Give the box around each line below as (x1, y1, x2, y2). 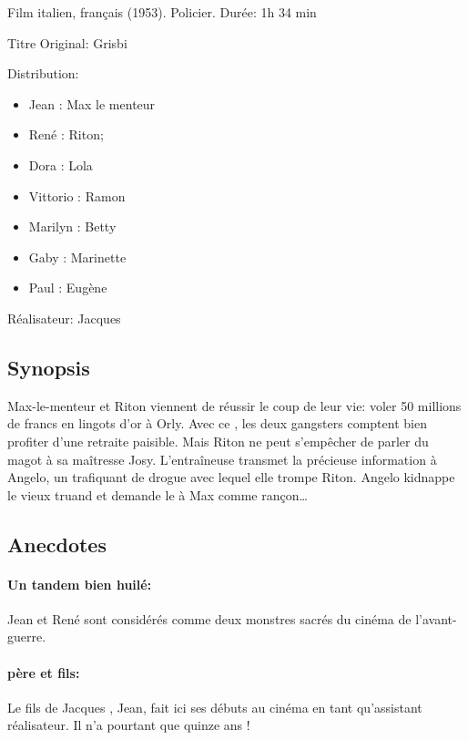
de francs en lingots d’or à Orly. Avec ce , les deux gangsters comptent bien (7, 414, 427, 433)
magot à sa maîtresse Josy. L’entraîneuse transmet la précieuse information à (7, 449, 437, 468)
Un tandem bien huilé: (7, 574, 152, 593)
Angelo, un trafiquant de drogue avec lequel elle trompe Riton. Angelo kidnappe (7, 468, 455, 487)
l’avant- (415, 609, 457, 628)
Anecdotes (7, 529, 107, 558)
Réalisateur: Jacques (7, 308, 121, 327)
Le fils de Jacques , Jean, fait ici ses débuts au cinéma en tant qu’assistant (7, 697, 422, 716)
